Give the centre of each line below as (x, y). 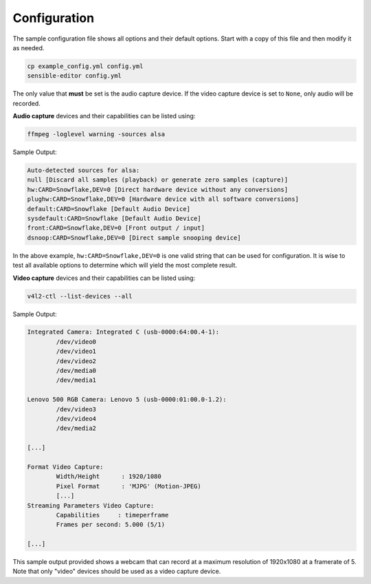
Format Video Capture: (65, 467)
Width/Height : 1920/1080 (109, 477)
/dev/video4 (76, 419)
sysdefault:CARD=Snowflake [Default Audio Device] (114, 218)
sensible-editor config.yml (74, 76)
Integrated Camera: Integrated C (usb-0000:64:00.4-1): (123, 332)
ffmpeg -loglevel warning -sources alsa (96, 134)
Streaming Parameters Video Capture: (91, 505)
